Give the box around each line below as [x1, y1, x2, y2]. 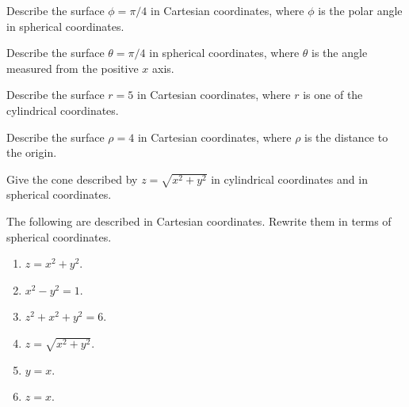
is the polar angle [318, 2, 403, 18]
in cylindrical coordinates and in [211, 170, 368, 187]
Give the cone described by [6, 170, 138, 187]
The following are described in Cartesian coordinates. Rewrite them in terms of [6, 213, 392, 230]
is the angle [312, 44, 368, 61]
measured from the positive [6, 59, 139, 76]
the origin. [6, 144, 57, 161]
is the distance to [304, 128, 388, 145]
